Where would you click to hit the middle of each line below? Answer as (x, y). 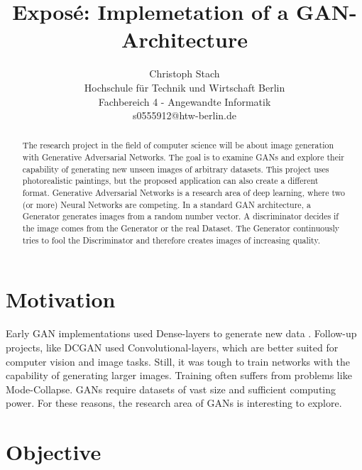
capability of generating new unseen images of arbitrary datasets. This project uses (176, 169)
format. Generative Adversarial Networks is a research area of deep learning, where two (183, 193)
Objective (54, 452)
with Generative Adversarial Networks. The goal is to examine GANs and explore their (183, 157)
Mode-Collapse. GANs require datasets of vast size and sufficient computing (171, 389)
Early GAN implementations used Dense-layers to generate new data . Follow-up (181, 333)
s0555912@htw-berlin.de (185, 115)
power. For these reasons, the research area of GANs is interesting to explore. (174, 403)
